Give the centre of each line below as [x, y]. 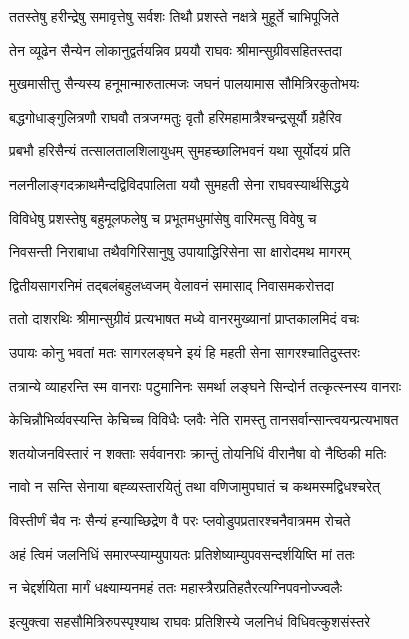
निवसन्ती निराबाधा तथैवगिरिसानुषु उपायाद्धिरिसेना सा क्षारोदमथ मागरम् [180, 251]
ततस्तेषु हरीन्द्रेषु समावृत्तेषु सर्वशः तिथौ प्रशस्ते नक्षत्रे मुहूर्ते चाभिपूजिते [174, 16]
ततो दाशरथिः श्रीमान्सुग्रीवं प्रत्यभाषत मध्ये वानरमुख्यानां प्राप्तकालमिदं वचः [184, 318]
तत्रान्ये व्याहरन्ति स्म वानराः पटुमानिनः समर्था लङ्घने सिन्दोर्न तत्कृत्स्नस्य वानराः [205, 385]
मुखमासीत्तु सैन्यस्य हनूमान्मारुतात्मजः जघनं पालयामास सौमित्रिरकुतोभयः [184, 83]
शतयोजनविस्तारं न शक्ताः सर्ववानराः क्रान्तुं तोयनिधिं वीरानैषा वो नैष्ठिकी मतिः [198, 452]
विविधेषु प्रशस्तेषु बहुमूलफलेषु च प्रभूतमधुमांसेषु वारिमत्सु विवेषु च [163, 217]
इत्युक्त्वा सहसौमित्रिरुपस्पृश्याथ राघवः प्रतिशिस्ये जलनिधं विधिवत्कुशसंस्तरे [190, 620]
